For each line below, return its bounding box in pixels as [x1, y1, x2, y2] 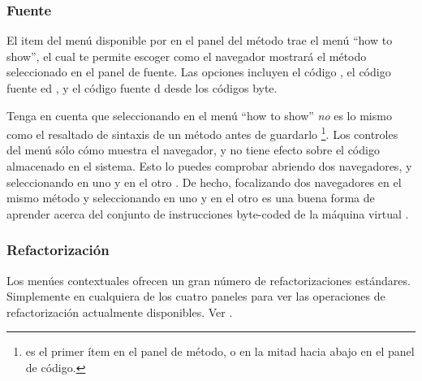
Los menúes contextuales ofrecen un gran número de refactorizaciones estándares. [6, 271, 411, 288]
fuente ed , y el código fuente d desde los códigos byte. [6, 80, 278, 96]
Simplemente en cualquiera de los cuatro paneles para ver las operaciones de [6, 288, 385, 305]
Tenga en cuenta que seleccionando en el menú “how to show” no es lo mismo [6, 106, 392, 123]
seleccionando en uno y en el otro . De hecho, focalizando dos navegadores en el [6, 173, 402, 190]
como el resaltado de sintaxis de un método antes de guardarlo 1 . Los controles [6, 123, 398, 142]
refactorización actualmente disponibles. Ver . [6, 303, 233, 320]
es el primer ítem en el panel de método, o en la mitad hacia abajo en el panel [25, 343, 415, 360]
